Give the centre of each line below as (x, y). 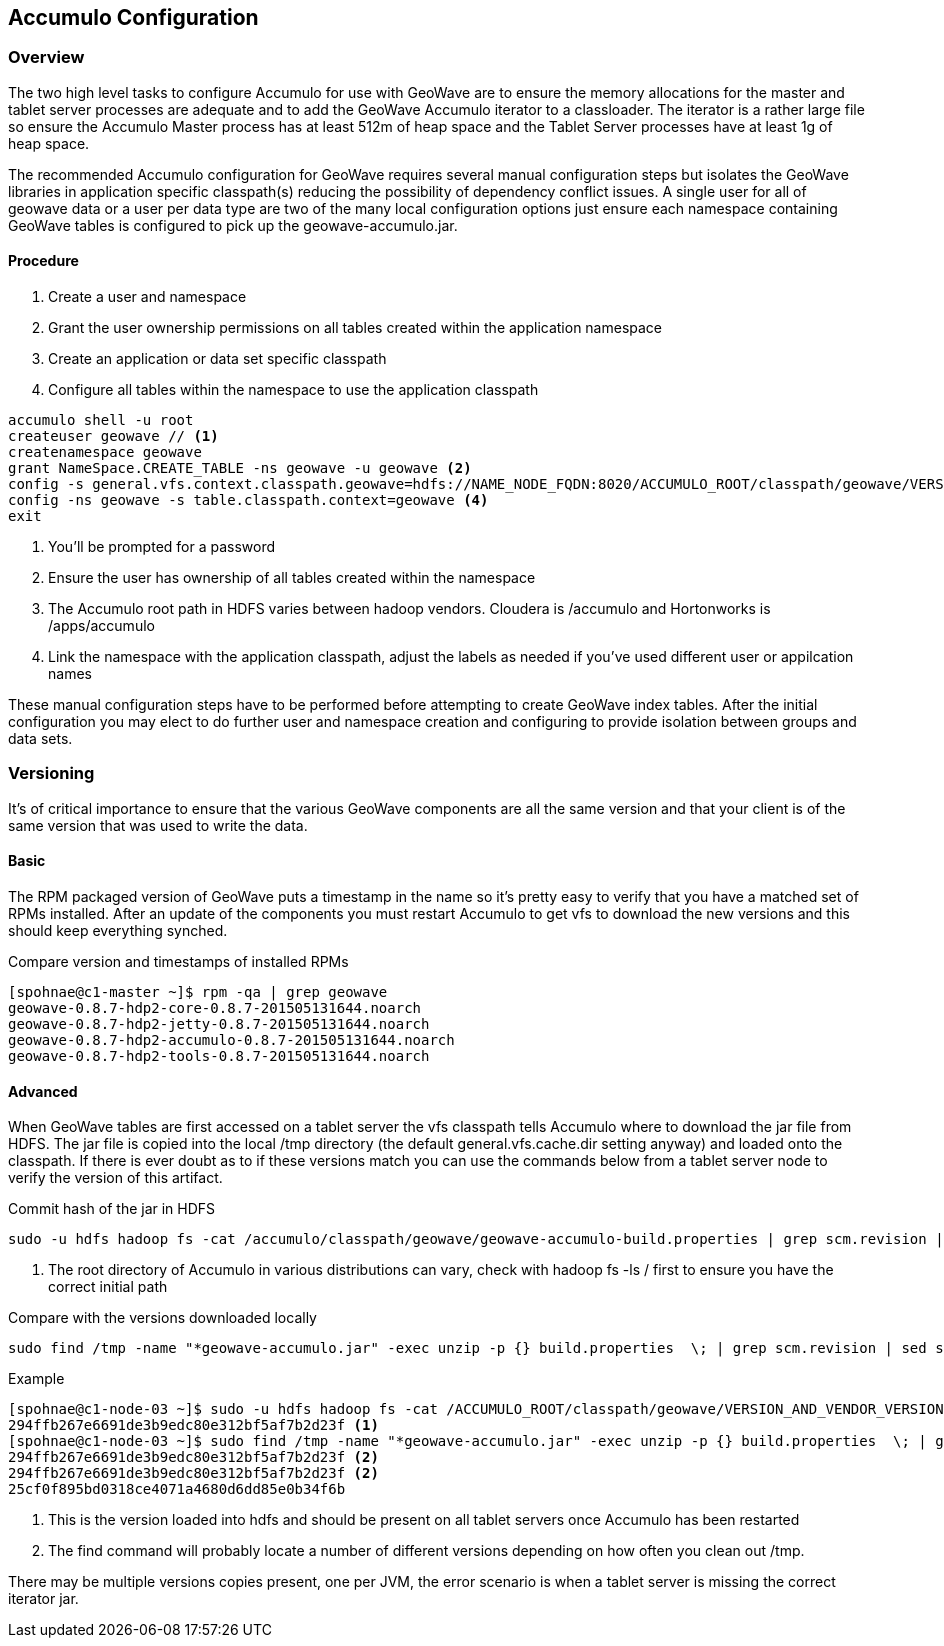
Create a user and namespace (147, 297)
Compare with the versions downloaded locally (162, 1318)
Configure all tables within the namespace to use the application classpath (293, 390)
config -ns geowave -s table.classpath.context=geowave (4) (248, 500)
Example (36, 1379)
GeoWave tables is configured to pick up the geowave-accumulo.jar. (233, 225)
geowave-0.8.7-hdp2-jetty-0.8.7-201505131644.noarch (219, 1023)
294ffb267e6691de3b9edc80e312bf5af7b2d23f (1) (193, 1425)
